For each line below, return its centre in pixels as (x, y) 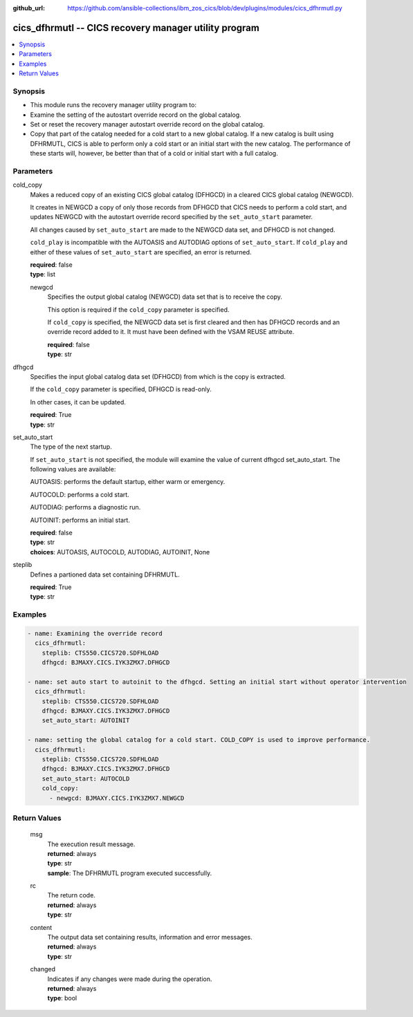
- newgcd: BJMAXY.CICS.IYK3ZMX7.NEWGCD (117, 798)
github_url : (29, 8)
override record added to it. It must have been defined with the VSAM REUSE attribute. (171, 332)
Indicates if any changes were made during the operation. (130, 979)
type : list (43, 274)
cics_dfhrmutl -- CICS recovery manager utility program (136, 28)
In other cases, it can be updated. (78, 402)
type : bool (62, 998)
